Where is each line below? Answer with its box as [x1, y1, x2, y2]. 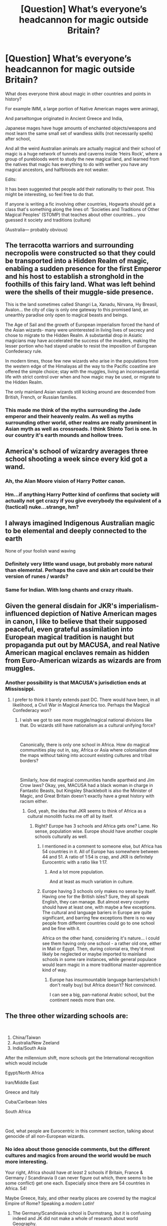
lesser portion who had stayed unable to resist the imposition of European [5, 342, 157, 348]
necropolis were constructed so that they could [5, 249, 156, 257]
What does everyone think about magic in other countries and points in [5, 90, 151, 96]
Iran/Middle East [5, 1079, 39, 1085]
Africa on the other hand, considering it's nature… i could [42, 935, 160, 941]
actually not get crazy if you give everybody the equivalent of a [5, 497, 162, 504]
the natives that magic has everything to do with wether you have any [5, 161, 148, 167]
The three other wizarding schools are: [5, 1011, 129, 1020]
